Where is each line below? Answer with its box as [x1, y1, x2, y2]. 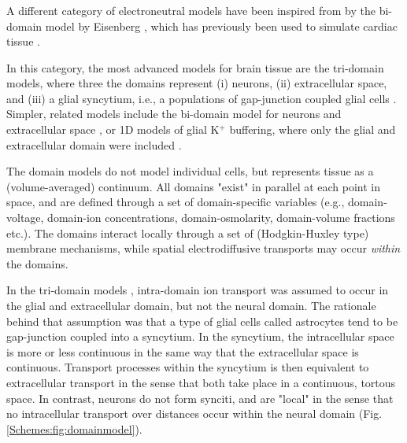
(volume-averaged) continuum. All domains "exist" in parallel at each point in [6, 178, 381, 194]
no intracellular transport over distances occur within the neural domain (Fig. [6, 405, 383, 422]
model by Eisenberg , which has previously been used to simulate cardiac [45, 17, 398, 34]
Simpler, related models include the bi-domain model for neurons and [6, 105, 342, 122]
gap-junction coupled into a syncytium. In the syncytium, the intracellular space [6, 328, 394, 345]
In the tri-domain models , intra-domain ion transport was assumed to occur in [6, 282, 389, 298]
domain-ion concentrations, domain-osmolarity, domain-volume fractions [47, 209, 395, 226]
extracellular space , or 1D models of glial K [6, 121, 220, 138]
